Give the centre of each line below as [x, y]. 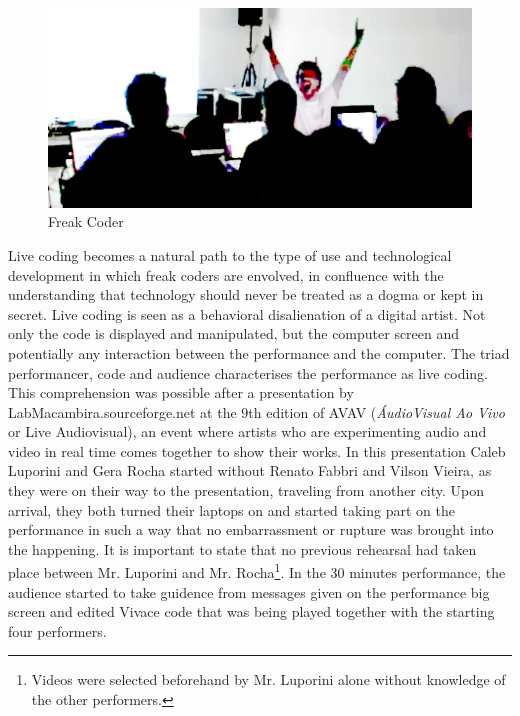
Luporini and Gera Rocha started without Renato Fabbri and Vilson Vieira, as [250, 470]
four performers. [57, 630]
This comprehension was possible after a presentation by [181, 392]
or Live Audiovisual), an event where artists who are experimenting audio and [247, 431]
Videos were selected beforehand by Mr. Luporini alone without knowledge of [268, 679]
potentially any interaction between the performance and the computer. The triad [259, 352]
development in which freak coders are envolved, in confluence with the [226, 274]
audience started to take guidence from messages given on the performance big [249, 591]
